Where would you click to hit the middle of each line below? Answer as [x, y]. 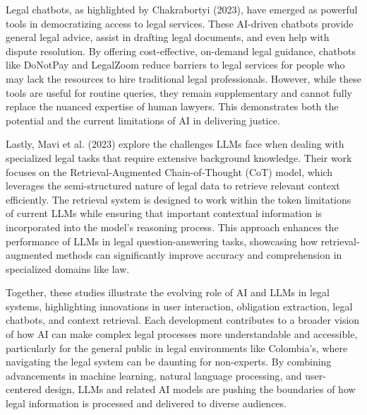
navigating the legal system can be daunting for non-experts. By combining [169, 362]
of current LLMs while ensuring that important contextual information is [164, 213]
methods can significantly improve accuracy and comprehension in [199, 255]
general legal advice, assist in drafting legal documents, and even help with [168, 37]
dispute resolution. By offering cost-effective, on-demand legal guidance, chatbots [181, 51]
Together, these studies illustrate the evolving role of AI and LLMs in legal [168, 292]
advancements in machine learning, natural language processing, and [154, 375]
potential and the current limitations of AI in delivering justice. [143, 120]
